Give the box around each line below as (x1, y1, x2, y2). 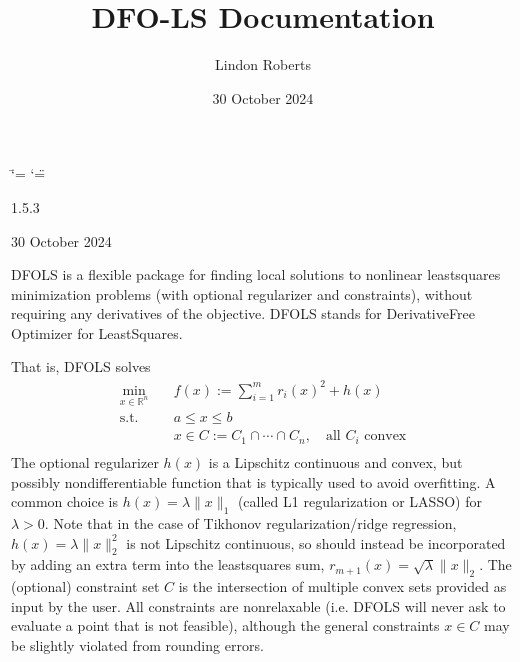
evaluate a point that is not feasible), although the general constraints (11, 615, 440, 636)
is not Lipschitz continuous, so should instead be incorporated (126, 532, 506, 553)
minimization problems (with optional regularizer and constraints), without (11, 283, 473, 304)
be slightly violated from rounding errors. (11, 634, 264, 655)
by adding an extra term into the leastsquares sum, (11, 554, 325, 575)
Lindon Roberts (215, 54, 311, 75)
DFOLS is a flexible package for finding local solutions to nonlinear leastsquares (11, 264, 501, 285)
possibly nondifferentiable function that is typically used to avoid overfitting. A (11, 471, 496, 492)
